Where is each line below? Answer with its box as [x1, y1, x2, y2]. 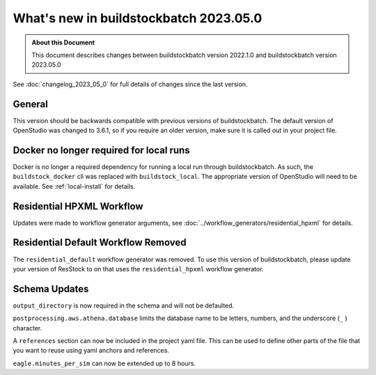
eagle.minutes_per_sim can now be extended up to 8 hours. [13, 359, 196, 367]
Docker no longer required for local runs [13, 144, 191, 156]
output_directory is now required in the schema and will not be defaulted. [13, 301, 235, 310]
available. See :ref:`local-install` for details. [13, 182, 136, 191]
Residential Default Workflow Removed [13, 237, 187, 248]
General [13, 98, 49, 110]
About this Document [31, 38, 95, 47]
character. [13, 324, 42, 332]
